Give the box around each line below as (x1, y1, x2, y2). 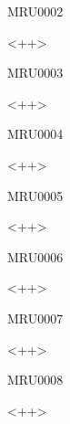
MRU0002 (7, 2, 64, 20)
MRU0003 (7, 63, 64, 82)
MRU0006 (7, 247, 64, 266)
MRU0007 (7, 308, 64, 327)
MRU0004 (7, 124, 64, 143)
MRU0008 (7, 370, 64, 389)
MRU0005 (7, 185, 64, 205)
